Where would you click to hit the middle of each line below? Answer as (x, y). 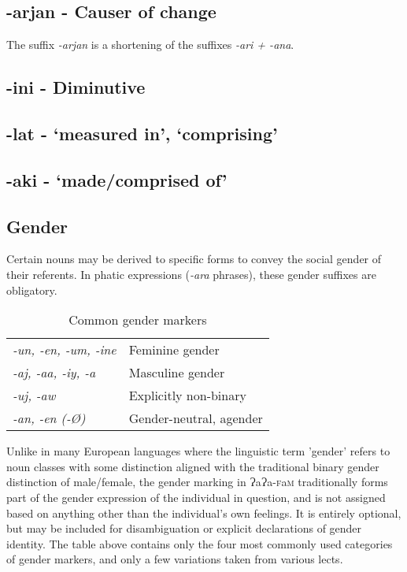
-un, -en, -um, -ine (65, 350)
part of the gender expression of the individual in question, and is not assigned (196, 497)
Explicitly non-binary (187, 396)
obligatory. (32, 290)
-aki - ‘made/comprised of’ (117, 179)
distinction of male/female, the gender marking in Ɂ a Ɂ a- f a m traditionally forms (197, 482)
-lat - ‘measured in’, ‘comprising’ (142, 133)
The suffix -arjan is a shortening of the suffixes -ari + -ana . (150, 45)
